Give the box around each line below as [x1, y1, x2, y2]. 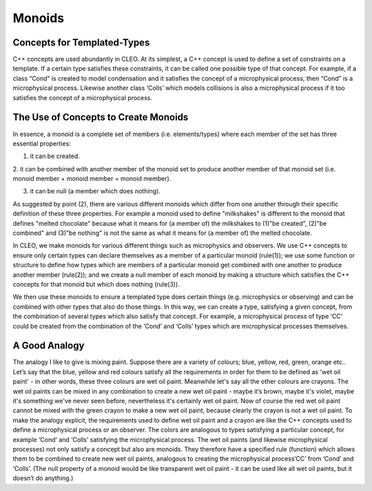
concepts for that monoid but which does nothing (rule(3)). [12, 280, 180, 288]
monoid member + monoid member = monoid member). [12, 175, 172, 183]
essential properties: [12, 139, 72, 148]
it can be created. [30, 152, 81, 160]
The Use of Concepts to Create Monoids [12, 111, 189, 124]
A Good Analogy [12, 340, 85, 352]
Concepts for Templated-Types [12, 37, 150, 48]
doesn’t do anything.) [12, 474, 74, 483]
